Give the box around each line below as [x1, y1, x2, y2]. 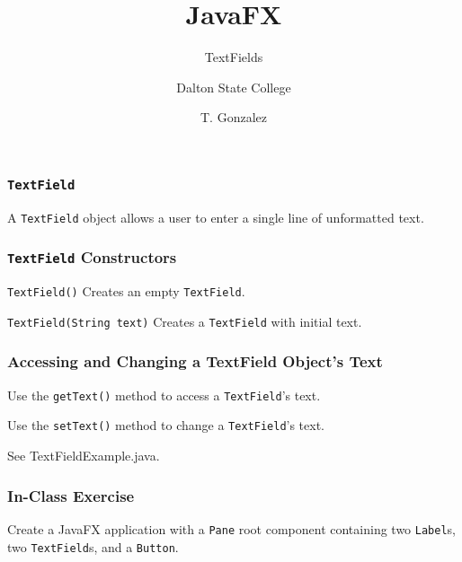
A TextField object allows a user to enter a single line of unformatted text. [7, 207, 424, 226]
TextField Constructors [7, 246, 177, 268]
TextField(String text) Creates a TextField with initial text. [7, 312, 362, 330]
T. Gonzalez [200, 108, 267, 127]
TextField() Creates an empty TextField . [7, 282, 245, 301]
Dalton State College [176, 77, 291, 96]
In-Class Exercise [7, 484, 135, 506]
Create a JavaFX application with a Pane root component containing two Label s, [7, 519, 456, 538]
